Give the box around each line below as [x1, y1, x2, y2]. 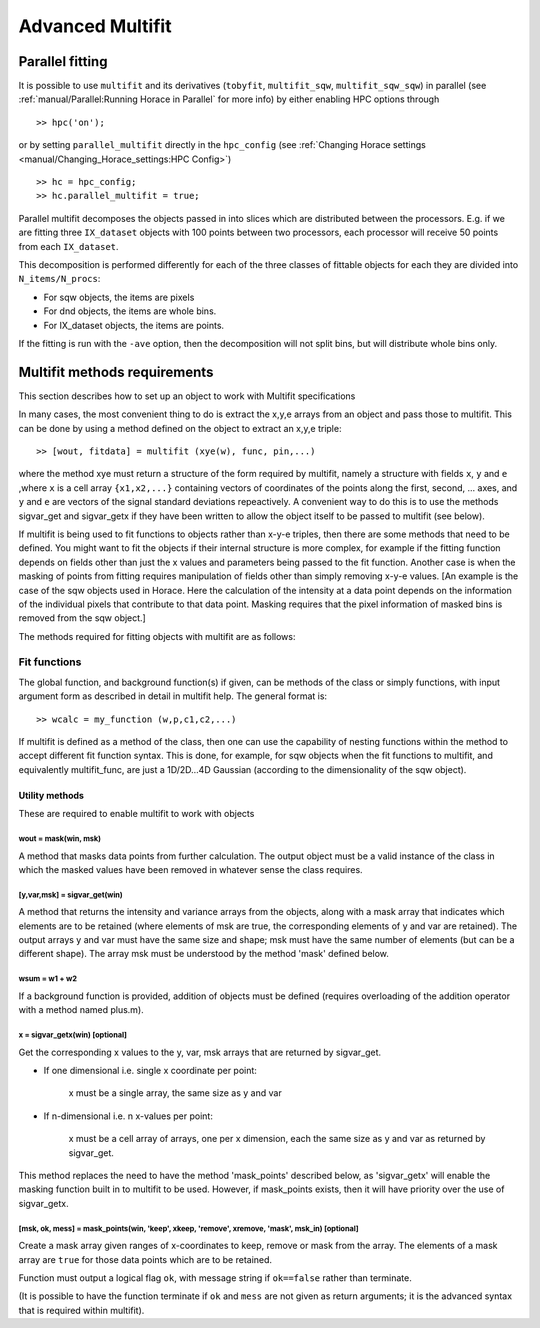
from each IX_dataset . [18, 240, 119, 252]
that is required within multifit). [18, 1304, 145, 1316]
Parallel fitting [18, 53, 108, 70]
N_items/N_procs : [18, 273, 101, 285]
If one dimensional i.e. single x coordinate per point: [43, 1065, 257, 1077]
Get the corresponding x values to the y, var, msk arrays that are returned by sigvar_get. [18, 1046, 382, 1058]
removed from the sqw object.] [18, 612, 147, 624]
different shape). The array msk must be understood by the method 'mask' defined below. [18, 948, 390, 960]
